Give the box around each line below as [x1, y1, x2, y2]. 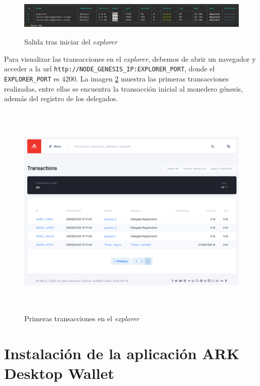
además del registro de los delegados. [4, 93, 118, 104]
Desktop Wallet [4, 363, 114, 383]
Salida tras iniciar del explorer [24, 36, 117, 47]
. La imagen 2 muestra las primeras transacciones [76, 73, 229, 84]
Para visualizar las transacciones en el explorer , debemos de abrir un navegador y [4, 53, 256, 64]
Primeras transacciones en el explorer [24, 313, 140, 324]
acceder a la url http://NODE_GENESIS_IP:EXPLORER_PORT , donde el [4, 63, 215, 74]
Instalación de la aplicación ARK [4, 343, 240, 364]
